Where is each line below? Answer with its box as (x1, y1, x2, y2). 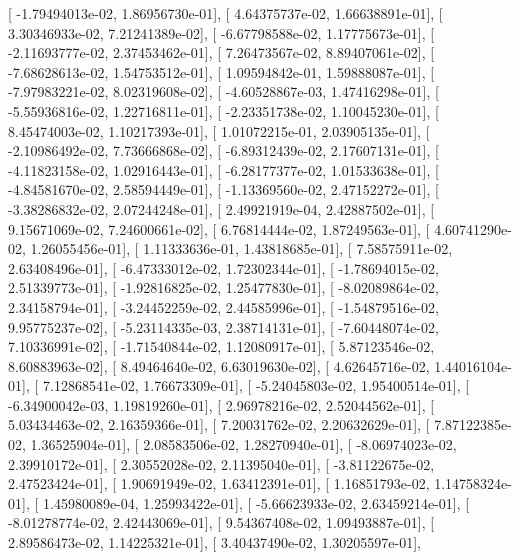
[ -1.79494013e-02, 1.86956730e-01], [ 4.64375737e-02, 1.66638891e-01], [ (8, 3, 443, 23)
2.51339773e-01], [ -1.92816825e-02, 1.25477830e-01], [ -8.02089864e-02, (8, 277, 439, 298)
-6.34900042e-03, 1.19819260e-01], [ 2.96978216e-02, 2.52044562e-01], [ (8, 394, 435, 415)
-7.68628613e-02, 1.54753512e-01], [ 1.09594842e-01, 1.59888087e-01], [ (8, 61, 435, 82)
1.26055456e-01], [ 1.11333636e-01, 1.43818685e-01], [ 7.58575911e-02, (30, 238, 453, 259)
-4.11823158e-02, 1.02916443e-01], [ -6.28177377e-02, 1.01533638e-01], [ (8, 159, 439, 180)
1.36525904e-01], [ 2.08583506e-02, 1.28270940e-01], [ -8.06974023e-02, (30, 434, 457, 455)
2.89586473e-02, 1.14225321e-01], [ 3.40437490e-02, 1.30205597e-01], (8, 532, 421, 553)
